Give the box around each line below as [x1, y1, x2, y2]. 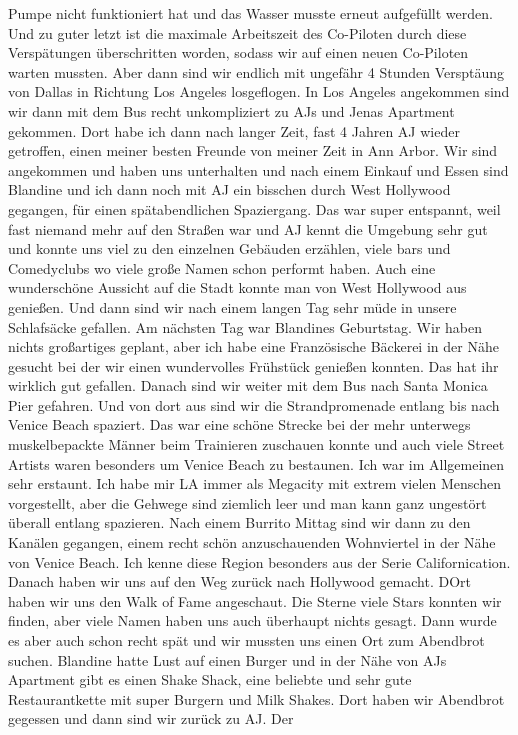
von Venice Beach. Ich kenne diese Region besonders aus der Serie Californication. [8, 551, 511, 572]
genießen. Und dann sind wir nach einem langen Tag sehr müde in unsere [8, 296, 457, 317]
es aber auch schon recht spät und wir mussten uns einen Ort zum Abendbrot [8, 630, 485, 650]
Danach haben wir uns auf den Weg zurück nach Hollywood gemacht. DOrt [8, 571, 471, 592]
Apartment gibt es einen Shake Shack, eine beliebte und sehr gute [8, 669, 412, 690]
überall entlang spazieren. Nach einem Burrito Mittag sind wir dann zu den [8, 512, 471, 533]
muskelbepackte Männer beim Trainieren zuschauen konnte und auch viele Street [8, 434, 505, 455]
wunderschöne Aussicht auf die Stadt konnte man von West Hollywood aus [8, 277, 467, 298]
